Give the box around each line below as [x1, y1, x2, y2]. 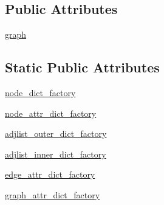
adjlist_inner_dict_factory [5, 147, 106, 160]
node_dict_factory [5, 86, 76, 99]
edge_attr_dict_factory [5, 168, 95, 181]
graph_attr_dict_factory [5, 188, 100, 201]
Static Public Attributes [5, 58, 160, 77]
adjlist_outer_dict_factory [5, 127, 107, 140]
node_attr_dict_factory [5, 106, 97, 119]
